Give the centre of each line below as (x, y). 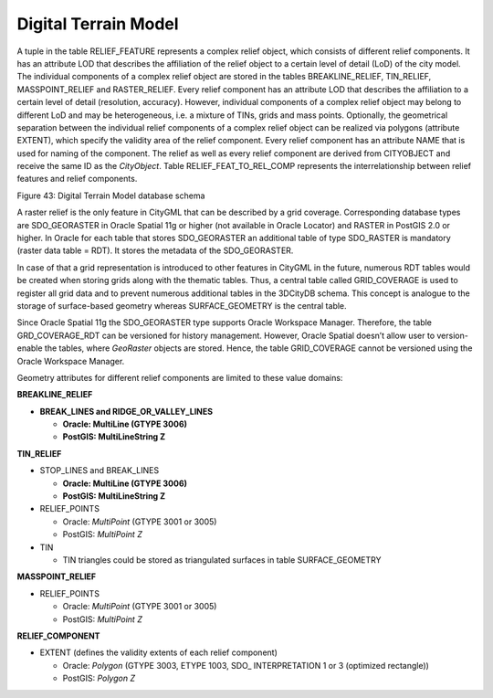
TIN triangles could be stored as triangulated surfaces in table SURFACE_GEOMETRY (222, 560)
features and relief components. (77, 179)
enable (30, 348)
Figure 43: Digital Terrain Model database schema (111, 196)
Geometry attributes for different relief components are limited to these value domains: (180, 377)
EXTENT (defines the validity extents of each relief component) (159, 652)
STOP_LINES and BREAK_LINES (100, 471)
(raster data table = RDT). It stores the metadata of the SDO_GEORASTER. (155, 250)
